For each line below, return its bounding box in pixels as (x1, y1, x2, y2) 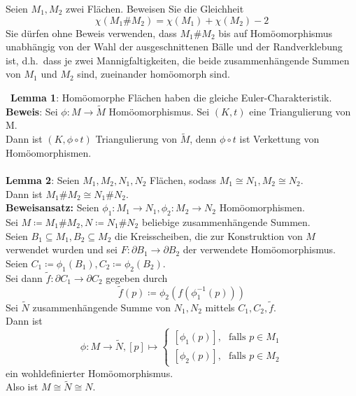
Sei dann (6, 270, 43, 285)
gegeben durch (106, 270, 168, 285)
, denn (190, 132, 217, 146)
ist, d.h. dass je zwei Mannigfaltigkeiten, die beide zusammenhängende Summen (6, 52, 350, 67)
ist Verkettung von (239, 132, 320, 146)
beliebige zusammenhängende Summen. (141, 214, 311, 229)
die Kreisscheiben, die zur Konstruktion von (114, 228, 303, 243)
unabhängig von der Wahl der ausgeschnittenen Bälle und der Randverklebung (6, 39, 343, 54)
